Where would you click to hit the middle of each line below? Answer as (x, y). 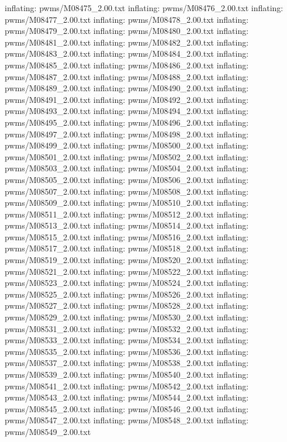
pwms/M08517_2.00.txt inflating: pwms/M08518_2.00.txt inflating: (127, 248)
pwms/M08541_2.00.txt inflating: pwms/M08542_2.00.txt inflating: (127, 386)
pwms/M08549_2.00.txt (48, 431)
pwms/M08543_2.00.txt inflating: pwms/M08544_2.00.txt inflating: (127, 397)
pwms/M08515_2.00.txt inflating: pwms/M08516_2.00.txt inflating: (127, 236)
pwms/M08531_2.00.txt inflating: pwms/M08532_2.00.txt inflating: (127, 328)
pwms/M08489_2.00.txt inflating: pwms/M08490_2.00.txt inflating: (127, 88)
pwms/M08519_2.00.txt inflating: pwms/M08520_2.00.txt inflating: (127, 260)
